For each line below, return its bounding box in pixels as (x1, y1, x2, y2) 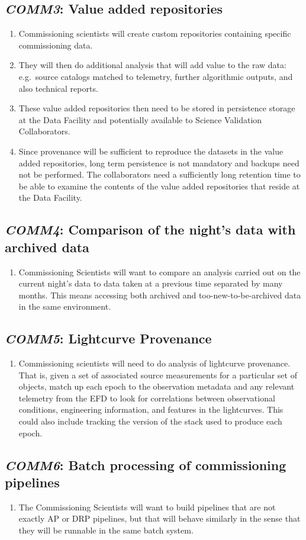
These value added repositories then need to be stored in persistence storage (18, 102, 295, 114)
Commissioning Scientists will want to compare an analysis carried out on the (18, 265, 301, 278)
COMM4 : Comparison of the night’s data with (5, 220, 296, 239)
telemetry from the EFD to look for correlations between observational (18, 391, 275, 404)
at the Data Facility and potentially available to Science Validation (18, 113, 262, 126)
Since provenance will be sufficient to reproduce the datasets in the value (18, 144, 284, 157)
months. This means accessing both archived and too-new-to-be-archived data (18, 288, 301, 301)
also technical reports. (18, 82, 98, 94)
